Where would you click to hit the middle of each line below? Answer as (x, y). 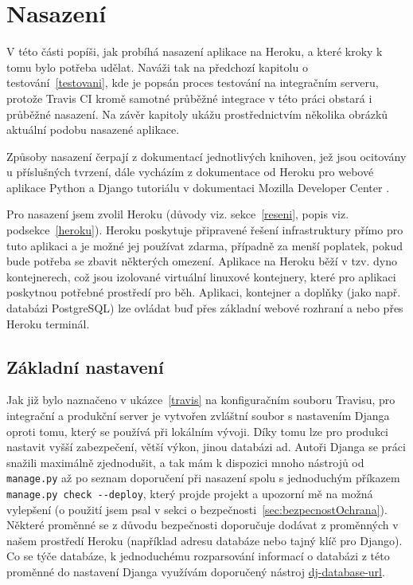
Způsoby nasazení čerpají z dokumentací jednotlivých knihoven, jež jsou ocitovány (206, 156)
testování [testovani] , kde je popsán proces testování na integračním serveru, (193, 82)
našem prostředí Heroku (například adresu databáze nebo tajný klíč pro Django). (205, 540)
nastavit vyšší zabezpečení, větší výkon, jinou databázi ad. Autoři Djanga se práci (206, 447)
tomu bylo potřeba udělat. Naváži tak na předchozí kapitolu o (157, 67)
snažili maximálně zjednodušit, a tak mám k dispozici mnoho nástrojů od (185, 462)
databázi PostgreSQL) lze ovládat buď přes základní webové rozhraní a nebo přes (205, 308)
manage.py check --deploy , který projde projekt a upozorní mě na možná (190, 494)
